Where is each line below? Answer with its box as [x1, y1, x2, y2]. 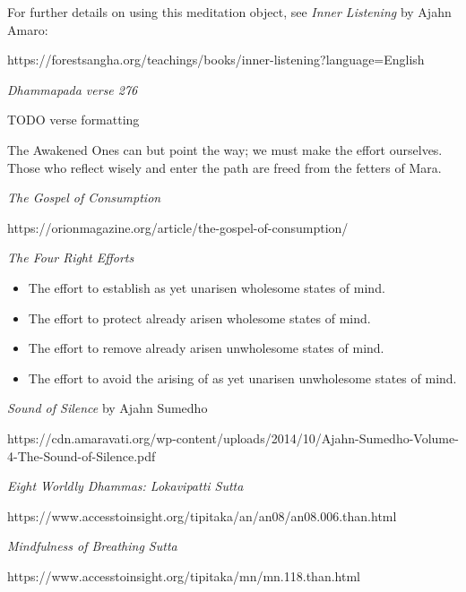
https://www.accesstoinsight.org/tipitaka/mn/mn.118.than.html [7, 566, 360, 585]
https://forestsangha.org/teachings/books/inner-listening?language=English [7, 50, 425, 69]
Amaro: [7, 20, 48, 39]
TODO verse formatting [7, 110, 140, 129]
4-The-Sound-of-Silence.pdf [7, 446, 156, 465]
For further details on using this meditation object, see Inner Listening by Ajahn [7, 3, 452, 21]
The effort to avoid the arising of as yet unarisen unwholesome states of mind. [28, 368, 457, 387]
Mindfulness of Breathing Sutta [7, 536, 177, 555]
